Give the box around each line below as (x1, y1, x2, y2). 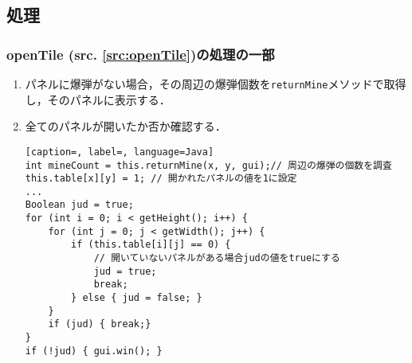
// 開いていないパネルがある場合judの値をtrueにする (93, 252, 340, 264)
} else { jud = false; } (71, 292, 202, 304)
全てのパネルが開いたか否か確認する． (25, 118, 226, 135)
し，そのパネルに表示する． (25, 91, 171, 107)
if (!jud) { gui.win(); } (25, 345, 163, 357)
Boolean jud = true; (25, 199, 134, 211)
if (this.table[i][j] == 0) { (71, 239, 231, 251)
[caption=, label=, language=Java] (25, 146, 214, 158)
